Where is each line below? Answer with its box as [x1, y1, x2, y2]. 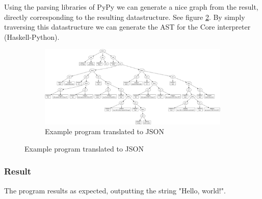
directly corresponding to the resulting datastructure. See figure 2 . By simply [4, 11, 245, 22]
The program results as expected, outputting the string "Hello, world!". [4, 185, 226, 195]
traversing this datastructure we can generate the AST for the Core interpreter [4, 21, 251, 32]
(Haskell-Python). [4, 31, 60, 42]
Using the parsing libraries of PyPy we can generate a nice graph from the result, [4, 2, 258, 12]
